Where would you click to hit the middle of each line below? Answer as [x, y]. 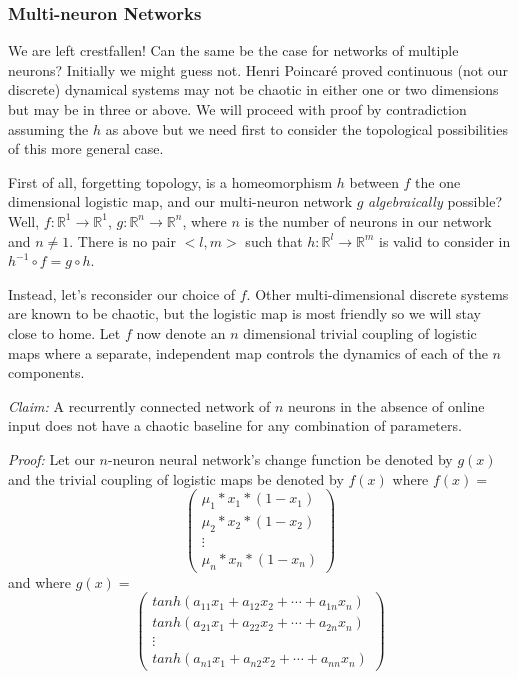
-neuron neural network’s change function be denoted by [280, 458]
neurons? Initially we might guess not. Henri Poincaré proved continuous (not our [258, 69]
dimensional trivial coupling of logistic [360, 332]
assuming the [48, 128]
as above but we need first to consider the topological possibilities [306, 128]
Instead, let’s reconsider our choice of [122, 293]
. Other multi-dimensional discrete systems [377, 293]
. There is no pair [123, 240]
